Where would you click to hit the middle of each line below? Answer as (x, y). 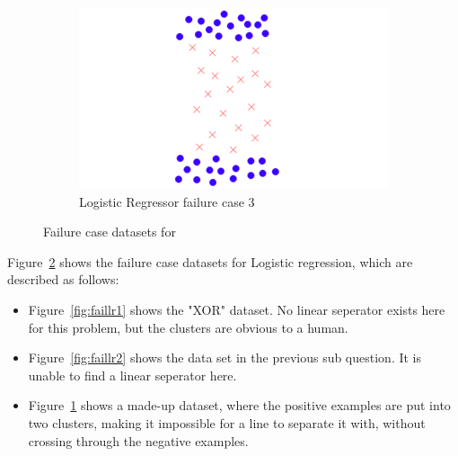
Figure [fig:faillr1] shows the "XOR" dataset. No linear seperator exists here (237, 310)
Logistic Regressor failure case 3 (167, 201)
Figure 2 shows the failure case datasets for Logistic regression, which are (210, 261)
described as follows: (63, 279)
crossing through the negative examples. (138, 440)
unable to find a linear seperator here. (132, 375)
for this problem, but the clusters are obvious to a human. (188, 327)
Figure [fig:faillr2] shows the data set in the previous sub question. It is (225, 358)
